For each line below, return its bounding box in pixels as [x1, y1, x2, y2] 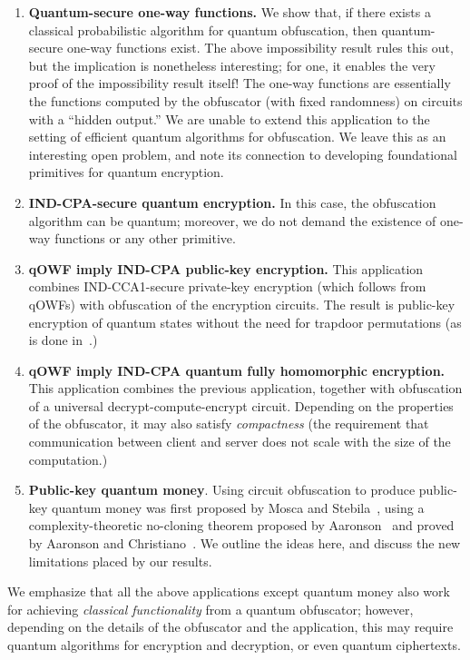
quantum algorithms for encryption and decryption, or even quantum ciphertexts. [7, 635, 461, 654]
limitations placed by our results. [28, 551, 212, 570]
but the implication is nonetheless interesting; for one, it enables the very [28, 55, 436, 74]
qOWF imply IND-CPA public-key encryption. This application [28, 259, 424, 278]
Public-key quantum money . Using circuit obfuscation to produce [28, 480, 416, 499]
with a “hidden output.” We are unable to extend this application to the [28, 109, 430, 128]
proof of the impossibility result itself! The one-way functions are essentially [28, 74, 451, 93]
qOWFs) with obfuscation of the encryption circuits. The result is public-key [28, 294, 455, 313]
